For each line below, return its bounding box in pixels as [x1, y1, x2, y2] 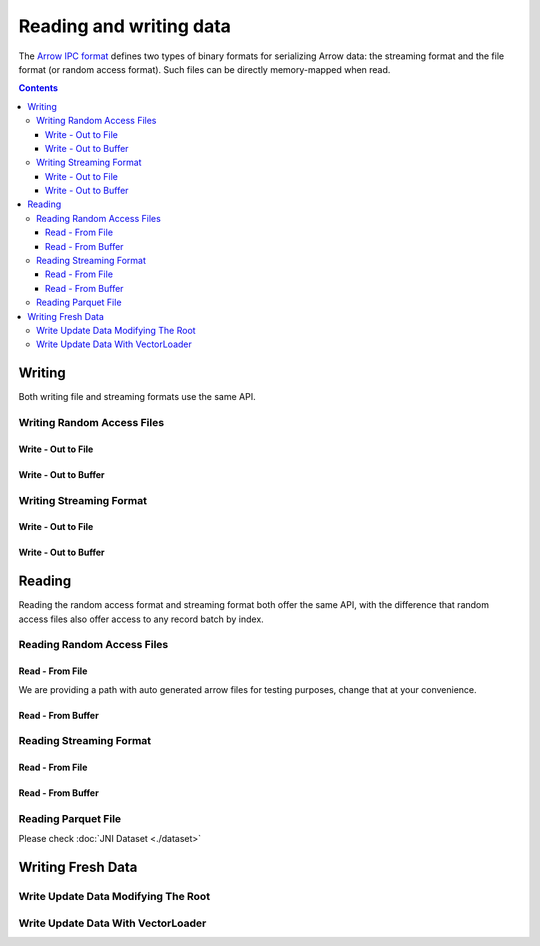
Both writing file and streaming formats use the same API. [18, 391, 256, 403]
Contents [18, 82, 59, 94]
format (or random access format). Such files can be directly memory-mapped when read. [18, 63, 391, 75]
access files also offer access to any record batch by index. [18, 613, 264, 625]
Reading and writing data [18, 15, 232, 37]
